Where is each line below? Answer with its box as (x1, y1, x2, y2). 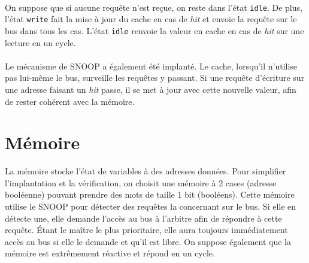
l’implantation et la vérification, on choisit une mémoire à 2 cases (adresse (5, 176, 277, 189)
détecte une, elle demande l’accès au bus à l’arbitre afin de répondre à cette (5, 211, 282, 224)
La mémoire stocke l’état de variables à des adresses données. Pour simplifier (5, 165, 286, 177)
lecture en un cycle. (5, 36, 76, 49)
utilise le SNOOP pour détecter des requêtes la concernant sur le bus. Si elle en (5, 200, 296, 213)
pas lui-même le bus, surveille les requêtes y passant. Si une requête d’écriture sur (5, 71, 305, 84)
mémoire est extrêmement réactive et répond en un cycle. (5, 247, 215, 259)
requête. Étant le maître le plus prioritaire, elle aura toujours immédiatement (5, 223, 288, 236)
